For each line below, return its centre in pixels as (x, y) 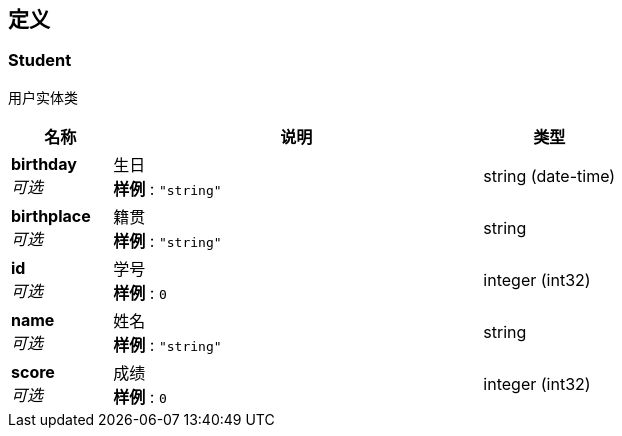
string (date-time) (549, 175)
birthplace (51, 215)
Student (40, 60)
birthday (44, 163)
